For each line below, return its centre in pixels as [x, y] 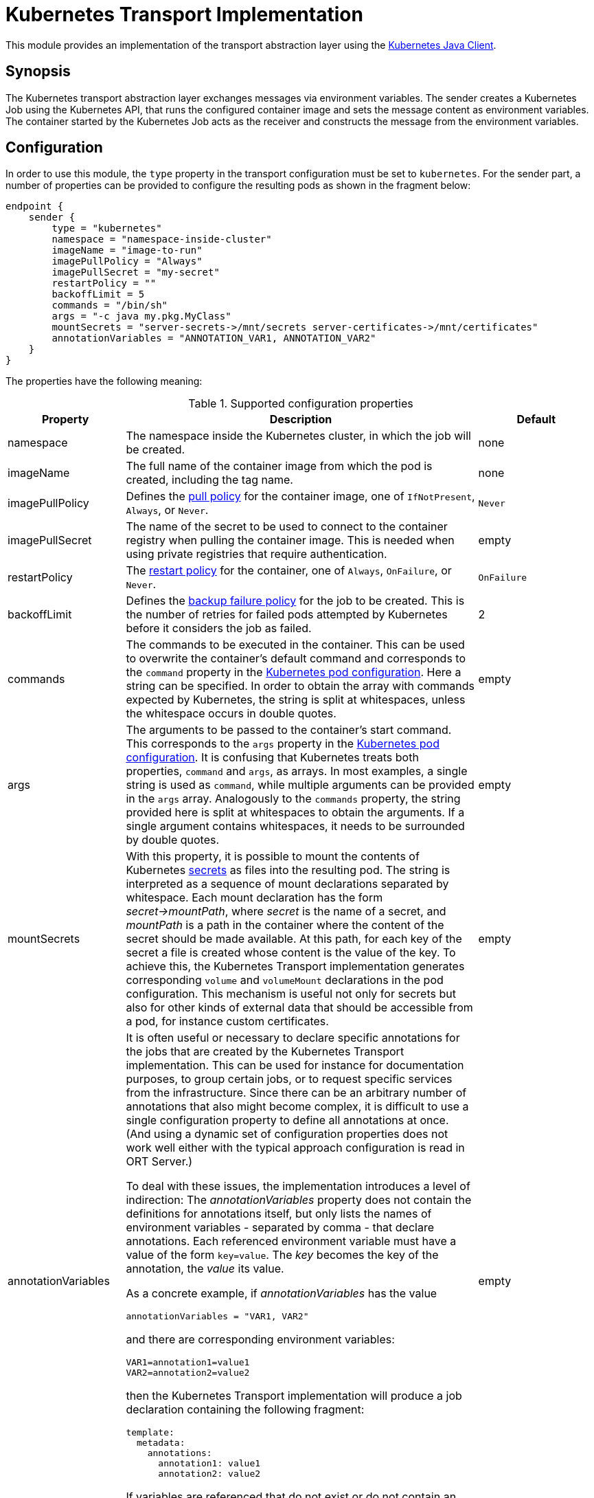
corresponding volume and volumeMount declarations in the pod [285, 980]
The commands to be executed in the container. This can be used [295, 645]
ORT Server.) [159, 1162]
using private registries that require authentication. [256, 554]
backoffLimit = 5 [98, 294]
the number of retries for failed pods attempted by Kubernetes [287, 615]
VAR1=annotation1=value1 [188, 1363]
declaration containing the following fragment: [245, 1410]
